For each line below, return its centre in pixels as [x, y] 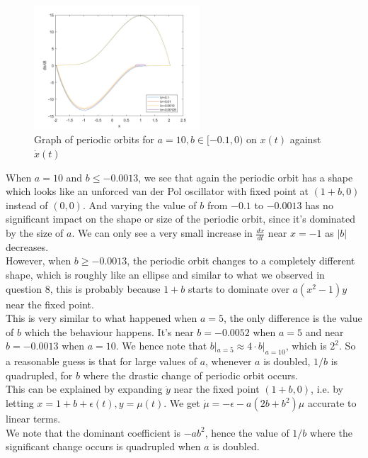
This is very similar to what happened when [102, 318]
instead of [27, 205]
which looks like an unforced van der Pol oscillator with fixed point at [157, 191]
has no [319, 205]
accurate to [332, 403]
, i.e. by [327, 389]
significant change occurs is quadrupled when [103, 446]
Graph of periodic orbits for [94, 139]
